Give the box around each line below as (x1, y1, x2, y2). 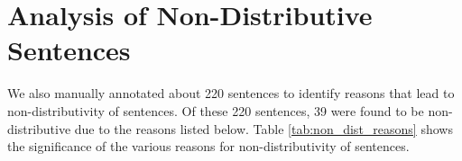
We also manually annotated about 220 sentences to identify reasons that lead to (7, 84, 455, 103)
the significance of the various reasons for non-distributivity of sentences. (7, 137, 410, 156)
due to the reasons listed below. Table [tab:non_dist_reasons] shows (74, 119, 453, 138)
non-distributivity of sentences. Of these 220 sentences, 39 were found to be (7, 101, 424, 120)
